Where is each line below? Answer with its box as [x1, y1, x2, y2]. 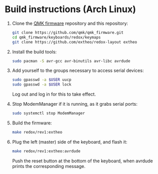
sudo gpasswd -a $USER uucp [12, 77, 71, 82]
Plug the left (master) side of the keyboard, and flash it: [12, 139, 128, 145]
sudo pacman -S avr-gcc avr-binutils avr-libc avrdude [12, 58, 131, 64]
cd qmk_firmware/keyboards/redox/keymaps [12, 34, 101, 40]
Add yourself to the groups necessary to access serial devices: [12, 67, 144, 74]
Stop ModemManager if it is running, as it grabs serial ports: [12, 101, 138, 107]
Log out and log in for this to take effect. [12, 91, 96, 97]
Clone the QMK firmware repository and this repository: [12, 20, 129, 26]
